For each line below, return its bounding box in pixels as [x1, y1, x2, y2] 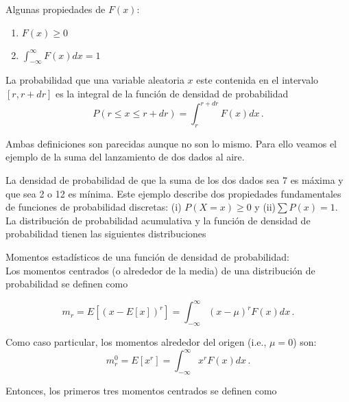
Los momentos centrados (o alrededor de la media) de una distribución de [5, 263, 315, 277]
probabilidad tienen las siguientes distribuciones [5, 226, 206, 241]
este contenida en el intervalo [196, 73, 319, 87]
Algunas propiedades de [5, 2, 106, 16]
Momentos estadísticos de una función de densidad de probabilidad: [5, 250, 289, 264]
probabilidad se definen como [5, 276, 128, 291]
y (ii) [254, 200, 276, 214]
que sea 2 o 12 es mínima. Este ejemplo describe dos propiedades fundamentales [5, 186, 341, 200]
